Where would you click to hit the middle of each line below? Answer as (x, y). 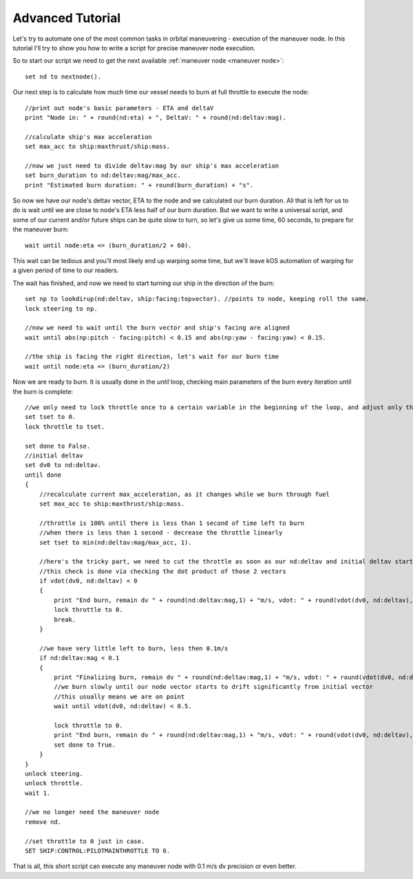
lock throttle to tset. (65, 426)
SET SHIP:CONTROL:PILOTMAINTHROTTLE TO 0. (98, 851)
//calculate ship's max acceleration (89, 137)
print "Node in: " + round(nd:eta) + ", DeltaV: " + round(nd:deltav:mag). (156, 117)
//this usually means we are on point (119, 696)
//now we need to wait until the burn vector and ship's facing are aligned (158, 328)
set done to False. (58, 446)
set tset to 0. (51, 417)
